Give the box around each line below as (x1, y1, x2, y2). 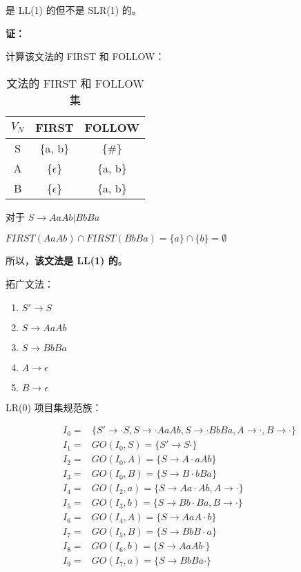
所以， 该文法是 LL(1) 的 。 (6, 253, 128, 268)
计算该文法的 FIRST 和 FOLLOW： (6, 49, 165, 63)
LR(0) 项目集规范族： (6, 400, 102, 414)
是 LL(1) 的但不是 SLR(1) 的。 (6, 3, 142, 17)
